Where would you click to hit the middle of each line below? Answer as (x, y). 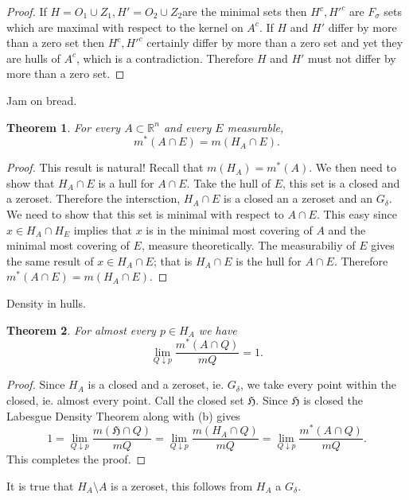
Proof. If (27, 11)
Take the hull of (232, 182)
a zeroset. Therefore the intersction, (93, 198)
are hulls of (33, 58)
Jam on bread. (42, 100)
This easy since (360, 214)
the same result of (50, 260)
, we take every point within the (318, 384)
